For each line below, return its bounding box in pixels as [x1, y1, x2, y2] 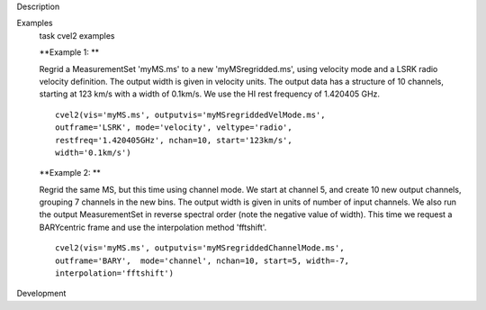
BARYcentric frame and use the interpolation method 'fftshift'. [39, 222, 267, 232]
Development [16, 288, 67, 299]
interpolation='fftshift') [55, 269, 175, 278]
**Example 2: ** [39, 168, 101, 178]
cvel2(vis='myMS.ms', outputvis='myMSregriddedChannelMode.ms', [55, 243, 346, 253]
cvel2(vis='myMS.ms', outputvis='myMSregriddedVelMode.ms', [55, 109, 326, 120]
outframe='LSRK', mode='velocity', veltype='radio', [55, 123, 292, 132]
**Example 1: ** [39, 47, 99, 58]
